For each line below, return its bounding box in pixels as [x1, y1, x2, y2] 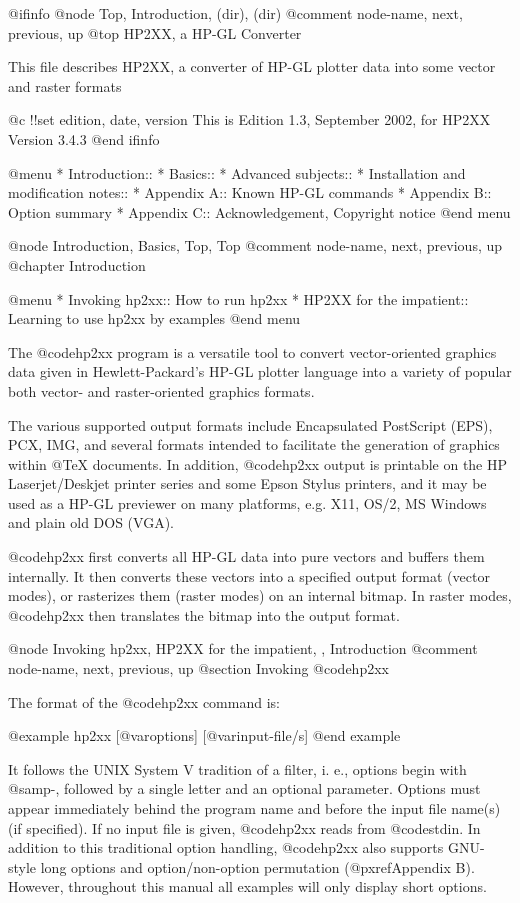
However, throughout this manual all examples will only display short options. [8, 876, 487, 897]
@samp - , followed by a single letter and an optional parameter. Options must [8, 778, 481, 799]
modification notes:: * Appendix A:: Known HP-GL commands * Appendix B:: [8, 182, 492, 203]
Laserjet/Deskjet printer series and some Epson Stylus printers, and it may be [8, 473, 487, 494]
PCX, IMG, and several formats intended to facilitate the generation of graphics [8, 434, 500, 455]
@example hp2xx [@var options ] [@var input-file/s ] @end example [8, 725, 401, 746]
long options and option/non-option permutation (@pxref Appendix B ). [40, 856, 475, 877]
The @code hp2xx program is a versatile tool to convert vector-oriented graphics [8, 341, 497, 362]
